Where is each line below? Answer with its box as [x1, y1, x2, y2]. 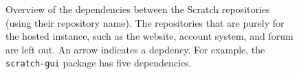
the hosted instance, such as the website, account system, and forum [5, 29, 294, 43]
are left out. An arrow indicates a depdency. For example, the [5, 42, 265, 56]
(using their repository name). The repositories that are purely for [5, 15, 285, 29]
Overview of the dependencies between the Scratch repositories [5, 2, 270, 16]
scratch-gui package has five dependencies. [5, 56, 192, 70]
